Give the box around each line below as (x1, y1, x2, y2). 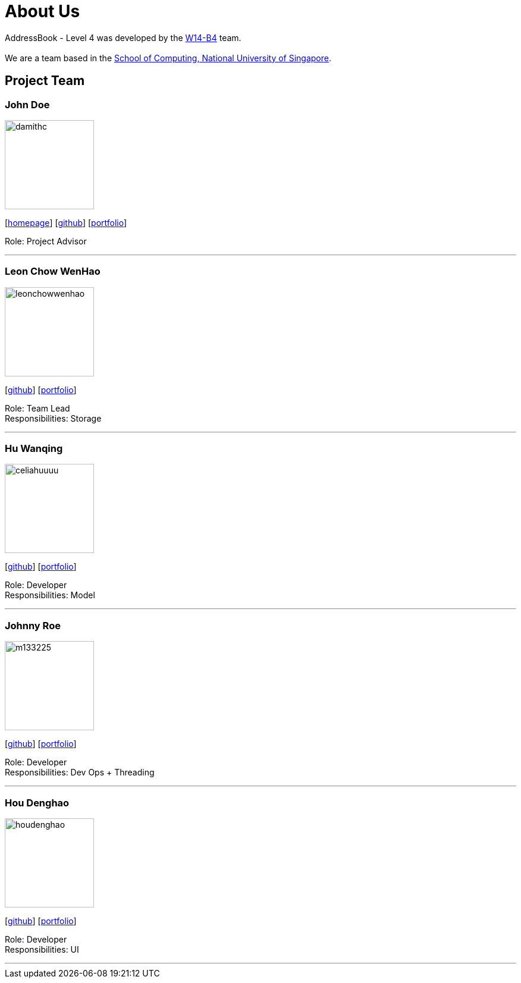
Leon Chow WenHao (5, 265, 101, 278)
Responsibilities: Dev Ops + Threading (5, 767, 155, 778)
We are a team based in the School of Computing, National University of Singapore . (5, 52, 332, 63)
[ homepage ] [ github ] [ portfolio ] (5, 217, 127, 228)
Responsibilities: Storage (5, 413, 102, 423)
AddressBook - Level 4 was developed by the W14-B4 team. (5, 32, 241, 43)
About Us (5, 1, 80, 21)
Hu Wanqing (5, 442, 63, 455)
